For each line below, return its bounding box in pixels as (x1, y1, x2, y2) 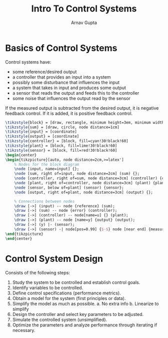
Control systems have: (5, 59, 51, 65)
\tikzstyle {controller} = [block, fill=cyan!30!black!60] (5, 139, 128, 144)
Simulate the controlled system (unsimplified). (12, 316, 107, 322)
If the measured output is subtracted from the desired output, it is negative (5, 105, 159, 111)
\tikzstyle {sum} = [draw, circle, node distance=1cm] (5, 125, 120, 130)
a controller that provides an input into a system (12, 74, 111, 80)
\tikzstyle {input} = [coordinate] (5, 129, 77, 134)
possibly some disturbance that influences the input (12, 79, 120, 85)
